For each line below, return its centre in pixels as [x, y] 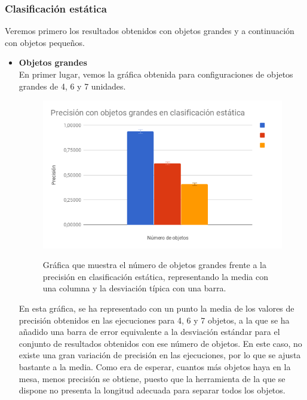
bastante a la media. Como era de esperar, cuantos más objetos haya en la [155, 366]
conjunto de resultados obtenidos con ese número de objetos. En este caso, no [160, 343]
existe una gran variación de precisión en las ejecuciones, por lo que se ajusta [160, 355]
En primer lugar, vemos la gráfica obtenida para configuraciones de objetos [156, 74]
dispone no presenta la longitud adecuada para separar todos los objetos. [152, 390]
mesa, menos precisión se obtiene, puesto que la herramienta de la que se [152, 378]
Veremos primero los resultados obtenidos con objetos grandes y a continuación [150, 31]
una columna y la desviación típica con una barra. [134, 288]
